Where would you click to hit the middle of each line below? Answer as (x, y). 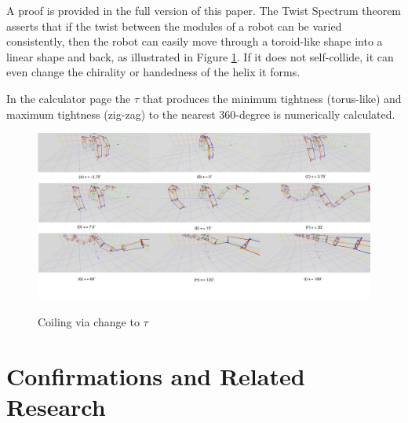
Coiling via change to (89, 321)
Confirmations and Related (156, 375)
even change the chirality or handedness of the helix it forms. (153, 72)
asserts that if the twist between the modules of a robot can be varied (174, 26)
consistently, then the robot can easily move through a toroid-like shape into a (195, 41)
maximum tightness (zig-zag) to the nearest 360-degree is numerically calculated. (201, 114)
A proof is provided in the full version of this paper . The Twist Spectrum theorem (204, 10)
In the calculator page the (69, 98)
